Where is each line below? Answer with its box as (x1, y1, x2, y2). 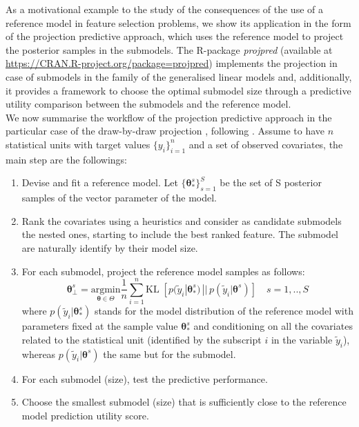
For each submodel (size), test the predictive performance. (21, 371, 268, 386)
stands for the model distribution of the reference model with (95, 304, 353, 318)
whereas (21, 346, 56, 361)
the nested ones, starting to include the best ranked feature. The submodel (21, 227, 339, 241)
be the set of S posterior (220, 175, 322, 190)
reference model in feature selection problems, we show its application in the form (6, 15, 351, 30)
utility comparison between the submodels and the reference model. (6, 97, 291, 111)
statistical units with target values (6, 137, 151, 151)
